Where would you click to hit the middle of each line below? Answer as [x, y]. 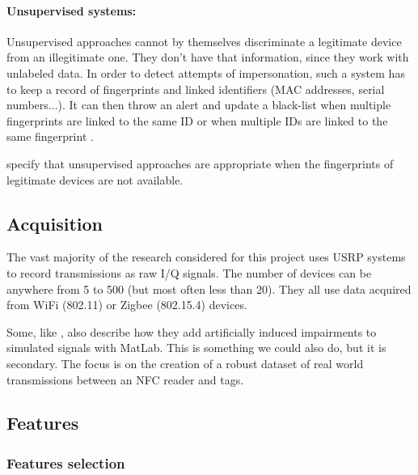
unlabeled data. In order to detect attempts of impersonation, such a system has [206, 72]
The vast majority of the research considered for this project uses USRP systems [206, 257]
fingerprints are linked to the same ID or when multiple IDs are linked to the [197, 120]
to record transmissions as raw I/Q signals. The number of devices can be [189, 272]
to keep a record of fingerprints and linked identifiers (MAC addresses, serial [196, 89]
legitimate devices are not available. [95, 179]
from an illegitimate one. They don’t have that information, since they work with [208, 57]
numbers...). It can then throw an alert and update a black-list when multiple [199, 105]
